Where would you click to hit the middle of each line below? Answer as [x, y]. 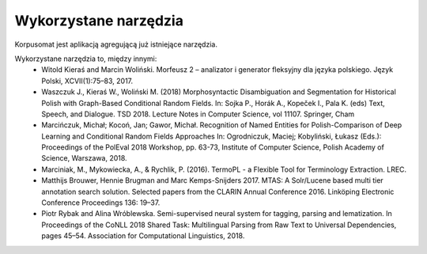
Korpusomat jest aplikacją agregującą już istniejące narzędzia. [116, 44]
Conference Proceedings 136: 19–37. [101, 203]
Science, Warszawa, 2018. [84, 158]
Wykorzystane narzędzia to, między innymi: [86, 59]
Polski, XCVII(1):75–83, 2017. [87, 81]
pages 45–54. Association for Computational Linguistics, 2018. [143, 236]
